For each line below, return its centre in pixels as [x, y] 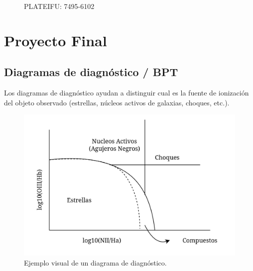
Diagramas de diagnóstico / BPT [91, 72]
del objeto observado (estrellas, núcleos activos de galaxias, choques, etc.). [117, 102]
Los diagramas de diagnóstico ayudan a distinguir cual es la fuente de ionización [126, 93]
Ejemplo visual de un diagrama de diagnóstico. [95, 262]
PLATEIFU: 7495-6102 [59, 6]
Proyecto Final [56, 40]
